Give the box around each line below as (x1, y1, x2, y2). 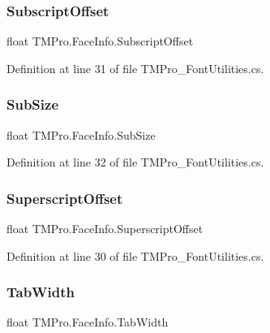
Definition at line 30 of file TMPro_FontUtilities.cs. (6, 247, 264, 264)
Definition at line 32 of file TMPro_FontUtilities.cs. (6, 154, 264, 171)
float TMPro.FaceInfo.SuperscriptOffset (6, 220, 204, 237)
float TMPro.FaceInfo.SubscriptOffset (6, 32, 194, 50)
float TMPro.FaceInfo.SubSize (6, 126, 156, 143)
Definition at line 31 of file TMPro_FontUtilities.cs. (6, 59, 264, 76)
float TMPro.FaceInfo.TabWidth (6, 314, 169, 331)
